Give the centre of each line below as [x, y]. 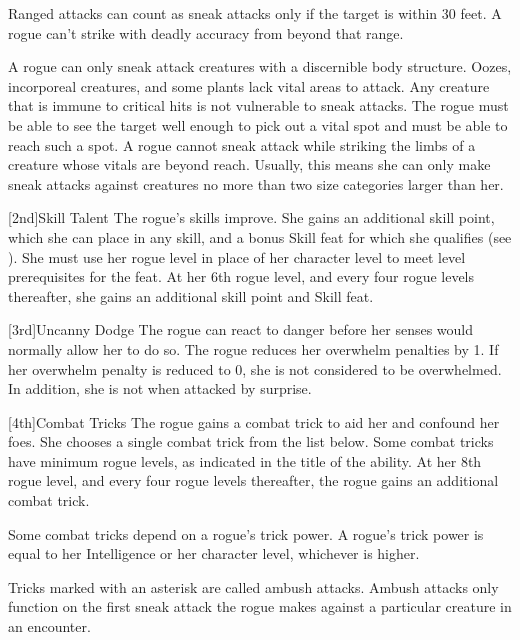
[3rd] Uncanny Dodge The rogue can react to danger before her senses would [240, 329]
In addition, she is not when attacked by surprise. [160, 388]
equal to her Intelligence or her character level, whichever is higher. [214, 553]
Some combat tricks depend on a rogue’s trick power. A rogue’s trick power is [246, 533]
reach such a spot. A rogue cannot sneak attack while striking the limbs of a [242, 144]
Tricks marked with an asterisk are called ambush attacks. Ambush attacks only [253, 586]
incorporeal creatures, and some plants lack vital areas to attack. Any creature [249, 85]
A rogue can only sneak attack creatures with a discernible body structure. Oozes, [260, 66]
